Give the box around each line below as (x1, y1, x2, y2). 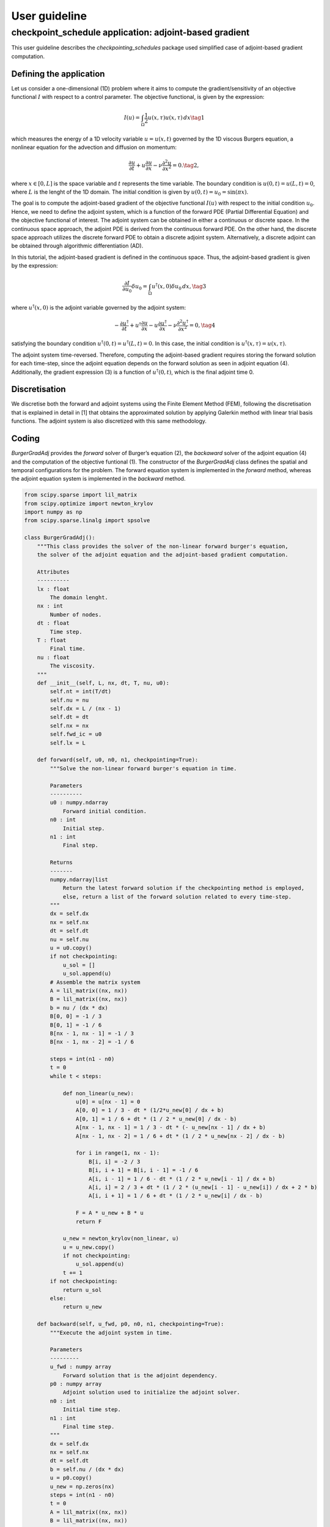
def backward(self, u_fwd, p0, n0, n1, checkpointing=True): (37, 1321, 224, 1328)
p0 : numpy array (50, 1380, 102, 1387)
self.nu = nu (50, 696, 89, 704)
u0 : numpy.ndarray (50, 799, 108, 806)
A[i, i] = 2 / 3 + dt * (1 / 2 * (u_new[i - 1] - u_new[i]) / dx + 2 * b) (89, 1184, 318, 1190)
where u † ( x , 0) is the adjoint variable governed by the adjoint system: (11, 303, 186, 312)
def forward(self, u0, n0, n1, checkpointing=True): (37, 756, 199, 763)
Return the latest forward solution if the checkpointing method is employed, (62, 884, 305, 892)
